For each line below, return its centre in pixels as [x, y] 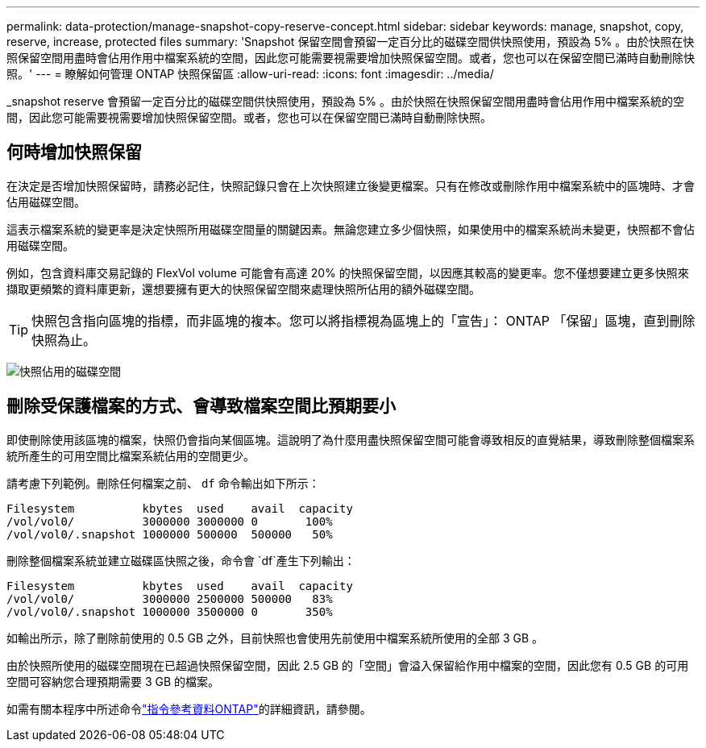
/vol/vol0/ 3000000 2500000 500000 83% [170, 598]
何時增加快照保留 [74, 152]
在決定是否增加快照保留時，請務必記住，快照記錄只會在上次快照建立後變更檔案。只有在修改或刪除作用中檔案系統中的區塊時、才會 [351, 185]
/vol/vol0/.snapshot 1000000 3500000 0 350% [170, 611]
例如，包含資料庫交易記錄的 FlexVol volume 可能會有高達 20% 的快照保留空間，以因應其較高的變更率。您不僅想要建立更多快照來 [348, 272]
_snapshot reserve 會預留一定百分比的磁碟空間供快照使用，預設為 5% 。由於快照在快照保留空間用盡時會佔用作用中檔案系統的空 [345, 101]
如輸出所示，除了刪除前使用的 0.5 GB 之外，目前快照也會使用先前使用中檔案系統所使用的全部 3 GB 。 [275, 638]
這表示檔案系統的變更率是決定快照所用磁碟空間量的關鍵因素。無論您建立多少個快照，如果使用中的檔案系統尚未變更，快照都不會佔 [351, 229]
